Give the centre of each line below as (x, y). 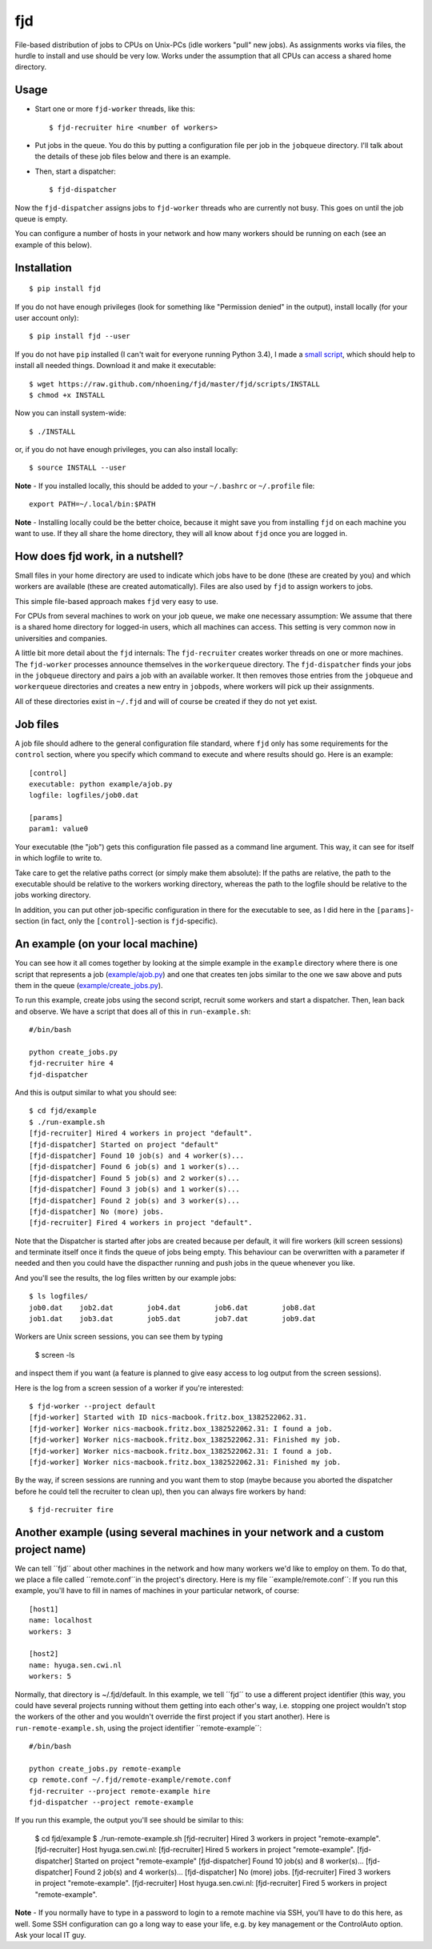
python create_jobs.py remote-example (105, 1769)
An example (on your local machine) (106, 944)
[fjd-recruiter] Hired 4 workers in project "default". (141, 1133)
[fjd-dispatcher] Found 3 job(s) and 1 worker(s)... (134, 1189)
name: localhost (61, 1621)
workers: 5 (50, 1677)
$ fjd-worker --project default (92, 1406)
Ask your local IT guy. (51, 1935)
